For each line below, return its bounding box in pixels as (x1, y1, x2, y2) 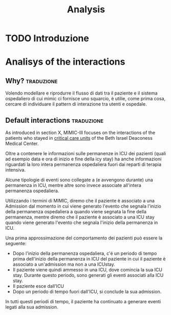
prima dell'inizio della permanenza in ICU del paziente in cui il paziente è (12, 256, 166, 262)
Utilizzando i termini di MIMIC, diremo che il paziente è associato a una (5, 198, 155, 203)
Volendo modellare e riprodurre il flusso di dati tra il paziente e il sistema (5, 90, 158, 96)
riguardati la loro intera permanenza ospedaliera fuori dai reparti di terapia (5, 161, 162, 168)
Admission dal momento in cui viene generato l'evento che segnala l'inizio (5, 203, 161, 209)
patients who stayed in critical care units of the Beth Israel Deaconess (5, 135, 153, 141)
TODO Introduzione (5, 32, 90, 44)
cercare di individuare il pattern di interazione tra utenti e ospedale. (5, 101, 147, 107)
